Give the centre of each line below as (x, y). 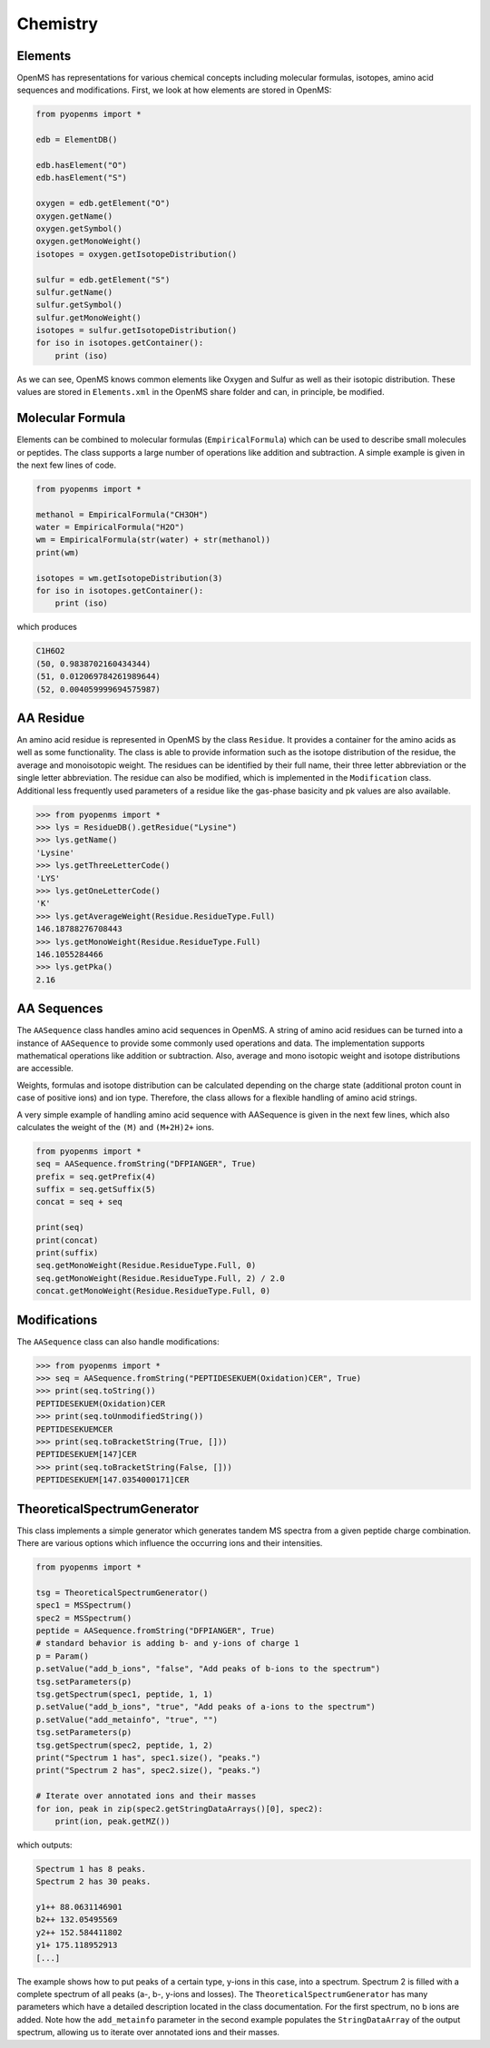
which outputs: (44, 1845)
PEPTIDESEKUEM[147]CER (86, 1454)
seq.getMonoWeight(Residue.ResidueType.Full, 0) (146, 1265)
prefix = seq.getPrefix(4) (96, 1177)
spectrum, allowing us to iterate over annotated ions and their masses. (148, 2033)
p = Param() (63, 1656)
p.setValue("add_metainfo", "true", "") (127, 1719)
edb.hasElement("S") (81, 178)
